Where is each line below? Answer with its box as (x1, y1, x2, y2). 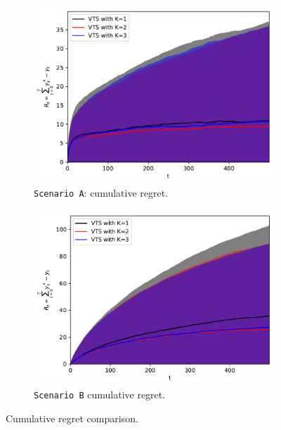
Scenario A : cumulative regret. (34, 185, 169, 200)
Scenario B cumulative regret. (34, 387, 166, 402)
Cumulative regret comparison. (6, 411, 138, 426)
